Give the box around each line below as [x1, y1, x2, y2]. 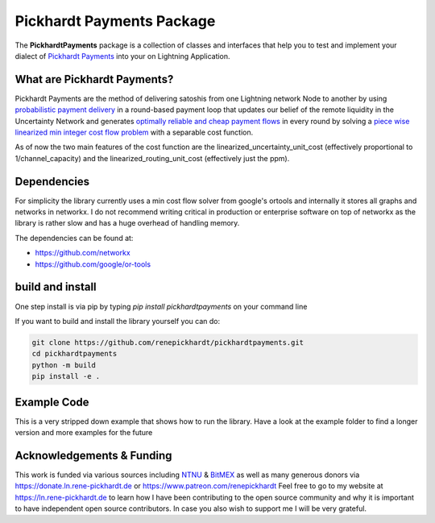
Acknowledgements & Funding [14, 448, 172, 463]
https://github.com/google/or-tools [35, 259, 151, 269]
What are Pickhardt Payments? [14, 73, 174, 86]
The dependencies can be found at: [14, 233, 134, 243]
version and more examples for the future [14, 428, 153, 437]
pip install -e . [31, 371, 101, 381]
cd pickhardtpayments [31, 349, 118, 359]
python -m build [31, 360, 97, 370]
